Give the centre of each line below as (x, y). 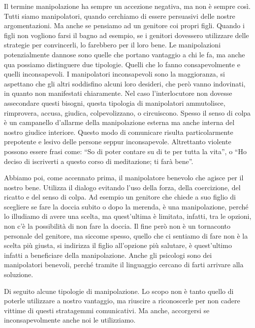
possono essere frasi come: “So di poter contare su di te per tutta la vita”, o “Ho (125, 151)
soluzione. (19, 274)
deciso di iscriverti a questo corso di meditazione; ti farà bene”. (99, 161)
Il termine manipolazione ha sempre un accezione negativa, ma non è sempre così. (127, 6)
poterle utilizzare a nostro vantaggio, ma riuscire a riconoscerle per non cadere (122, 301)
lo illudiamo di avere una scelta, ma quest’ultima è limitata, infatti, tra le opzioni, (128, 216)
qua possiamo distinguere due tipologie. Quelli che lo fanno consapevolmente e (122, 64)
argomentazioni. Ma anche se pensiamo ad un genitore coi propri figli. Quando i (124, 25)
